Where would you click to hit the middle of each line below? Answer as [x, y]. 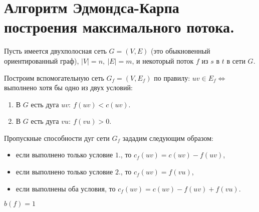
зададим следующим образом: [168, 138]
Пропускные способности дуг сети [57, 138]
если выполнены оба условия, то [66, 188]
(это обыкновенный [181, 51]
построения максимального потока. [119, 27]
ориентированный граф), [42, 60]
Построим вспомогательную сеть [54, 77]
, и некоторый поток [163, 60]
